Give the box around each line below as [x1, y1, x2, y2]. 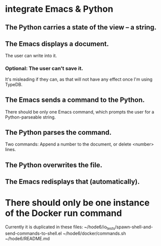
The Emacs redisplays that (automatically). [5, 178, 140, 186]
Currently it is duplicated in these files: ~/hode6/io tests [5, 224, 115, 231]
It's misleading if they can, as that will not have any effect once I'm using [5, 76, 153, 82]
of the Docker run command [5, 208, 122, 219]
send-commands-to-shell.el [5, 230, 62, 236]
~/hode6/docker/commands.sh [63, 230, 127, 236]
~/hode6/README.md [5, 235, 50, 242]
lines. [5, 147, 16, 153]
